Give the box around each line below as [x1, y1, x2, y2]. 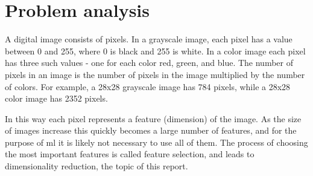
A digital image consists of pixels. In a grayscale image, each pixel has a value [5, 33, 292, 45]
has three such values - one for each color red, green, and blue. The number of [5, 56, 293, 69]
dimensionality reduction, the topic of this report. [5, 160, 188, 172]
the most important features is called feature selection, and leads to [5, 148, 255, 160]
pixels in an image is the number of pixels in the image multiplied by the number [5, 68, 305, 80]
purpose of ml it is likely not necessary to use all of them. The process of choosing [5, 135, 308, 148]
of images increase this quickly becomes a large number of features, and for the [5, 124, 297, 137]
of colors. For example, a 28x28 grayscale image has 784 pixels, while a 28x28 [5, 80, 291, 93]
